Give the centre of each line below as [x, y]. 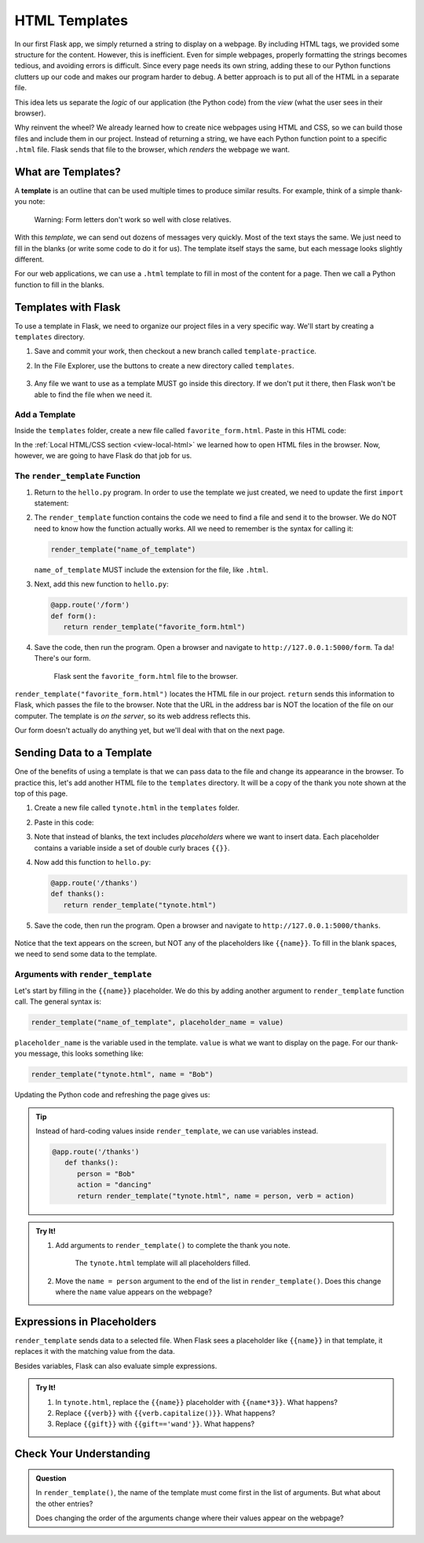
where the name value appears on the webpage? [133, 1292]
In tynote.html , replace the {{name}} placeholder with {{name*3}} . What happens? [196, 1402]
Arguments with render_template [83, 975]
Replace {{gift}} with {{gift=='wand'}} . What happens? [155, 1424]
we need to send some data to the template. [86, 954]
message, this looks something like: [86, 1054]
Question [51, 1478]
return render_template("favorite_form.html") [154, 627]
